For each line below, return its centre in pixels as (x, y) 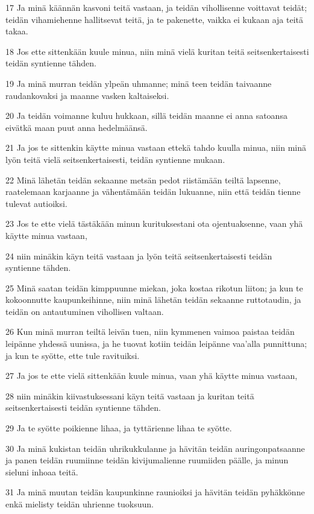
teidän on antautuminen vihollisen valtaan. (85, 311)
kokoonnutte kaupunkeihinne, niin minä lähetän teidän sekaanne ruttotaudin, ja (153, 300)
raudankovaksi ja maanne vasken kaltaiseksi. (87, 95)
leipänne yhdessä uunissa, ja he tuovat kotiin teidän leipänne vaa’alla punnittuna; (156, 344)
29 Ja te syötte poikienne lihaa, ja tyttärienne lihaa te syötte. (119, 428)
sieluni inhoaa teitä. (42, 471)
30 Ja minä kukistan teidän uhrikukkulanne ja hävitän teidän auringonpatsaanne (155, 448)
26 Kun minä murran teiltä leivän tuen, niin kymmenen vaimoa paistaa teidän (150, 332)
